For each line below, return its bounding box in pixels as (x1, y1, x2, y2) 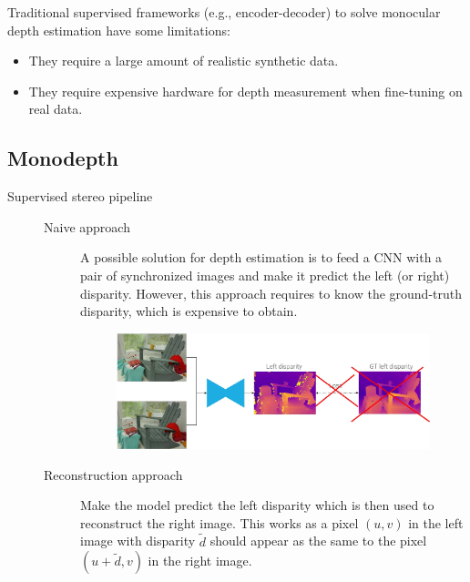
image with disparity (80, 531, 196, 550)
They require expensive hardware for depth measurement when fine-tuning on (28, 81, 463, 100)
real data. (28, 99, 83, 118)
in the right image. (148, 551, 252, 570)
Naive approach (44, 217, 130, 236)
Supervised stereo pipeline (7, 187, 153, 206)
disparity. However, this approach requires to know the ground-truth (80, 283, 462, 302)
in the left (408, 513, 464, 532)
